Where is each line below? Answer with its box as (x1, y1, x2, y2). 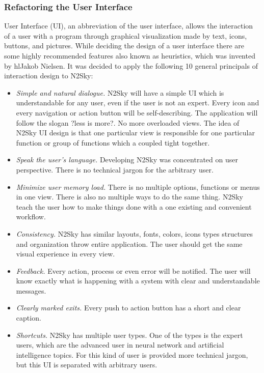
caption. (16, 312, 41, 323)
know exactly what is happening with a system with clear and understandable (16, 275, 260, 286)
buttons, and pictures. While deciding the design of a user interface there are (4, 40, 245, 51)
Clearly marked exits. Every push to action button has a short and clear (16, 302, 241, 313)
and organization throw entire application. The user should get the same (16, 238, 243, 249)
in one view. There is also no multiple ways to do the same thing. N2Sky (16, 191, 243, 202)
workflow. (16, 211, 46, 222)
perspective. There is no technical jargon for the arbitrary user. (16, 164, 214, 175)
